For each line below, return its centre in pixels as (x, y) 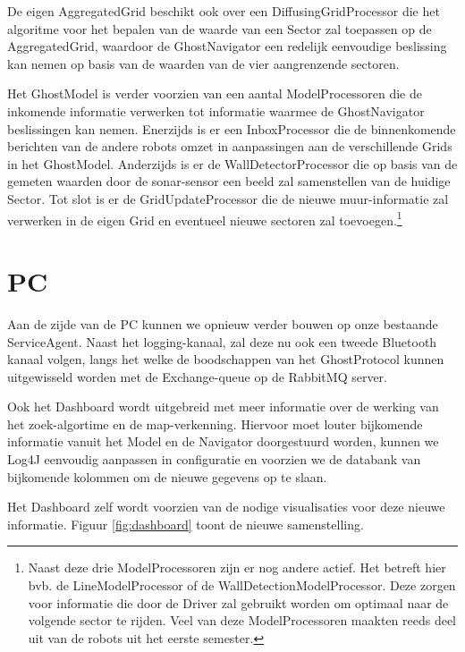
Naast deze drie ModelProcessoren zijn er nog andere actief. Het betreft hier (237, 567)
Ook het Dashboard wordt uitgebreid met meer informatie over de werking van (223, 406)
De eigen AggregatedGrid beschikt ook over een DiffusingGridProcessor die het (224, 11)
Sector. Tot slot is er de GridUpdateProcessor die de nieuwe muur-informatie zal (228, 198)
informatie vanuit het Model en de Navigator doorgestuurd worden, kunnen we (223, 441)
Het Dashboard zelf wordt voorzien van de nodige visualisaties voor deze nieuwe (226, 507)
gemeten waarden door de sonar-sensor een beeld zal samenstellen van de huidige (229, 181)
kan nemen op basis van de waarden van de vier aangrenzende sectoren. (203, 63)
